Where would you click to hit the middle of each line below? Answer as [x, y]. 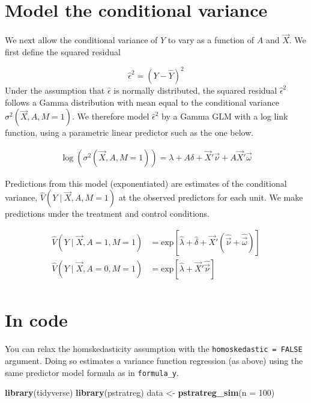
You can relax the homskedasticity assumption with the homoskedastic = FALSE [154, 349]
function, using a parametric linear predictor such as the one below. [129, 132]
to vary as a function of [211, 40]
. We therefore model [110, 116]
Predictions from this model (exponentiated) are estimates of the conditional [146, 183]
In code [36, 320]
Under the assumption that [55, 90]
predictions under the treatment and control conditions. [107, 214]
